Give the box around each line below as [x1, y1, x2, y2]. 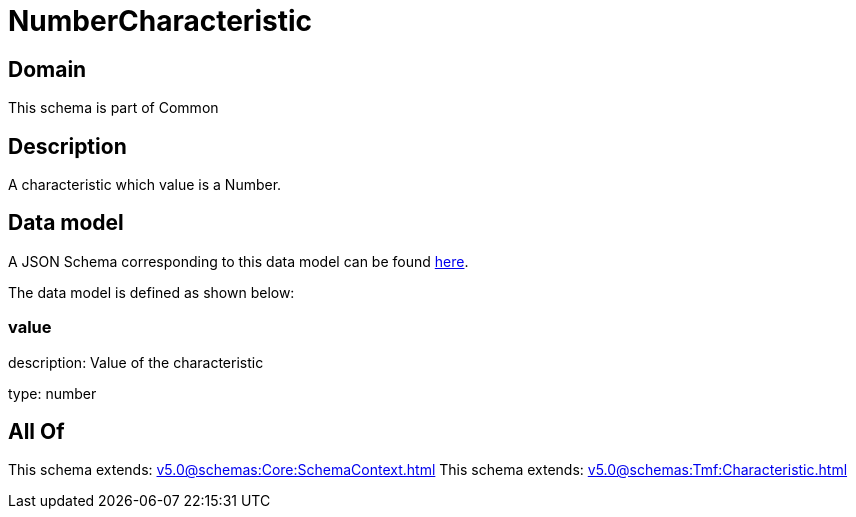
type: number [8, 384, 97, 402]
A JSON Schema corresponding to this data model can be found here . [8, 252, 469, 270]
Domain [8, 56, 87, 82]
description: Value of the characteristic [8, 353, 264, 371]
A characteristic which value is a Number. [8, 176, 282, 194]
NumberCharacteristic [8, 4, 312, 38]
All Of [8, 419, 65, 445]
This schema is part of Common [8, 99, 219, 117]
